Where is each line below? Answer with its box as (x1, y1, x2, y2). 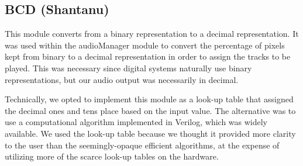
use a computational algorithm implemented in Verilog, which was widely (5, 116, 268, 128)
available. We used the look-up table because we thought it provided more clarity (5, 127, 296, 139)
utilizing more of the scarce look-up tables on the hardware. (5, 150, 219, 162)
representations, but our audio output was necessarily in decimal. (5, 73, 239, 85)
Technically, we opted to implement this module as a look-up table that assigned (5, 93, 294, 105)
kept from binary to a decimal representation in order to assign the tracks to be (5, 50, 291, 63)
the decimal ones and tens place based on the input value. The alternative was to (5, 104, 296, 116)
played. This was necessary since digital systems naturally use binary (5, 61, 252, 74)
